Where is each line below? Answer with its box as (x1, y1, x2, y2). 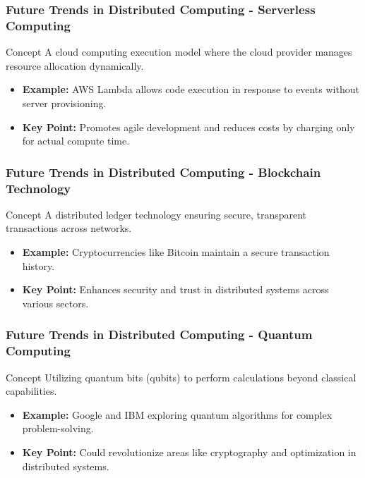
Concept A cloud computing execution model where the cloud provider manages (6, 44, 352, 59)
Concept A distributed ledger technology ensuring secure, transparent (6, 207, 307, 221)
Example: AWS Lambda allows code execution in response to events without (22, 82, 359, 97)
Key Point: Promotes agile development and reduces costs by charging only (22, 119, 355, 134)
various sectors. (22, 295, 89, 310)
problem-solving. (22, 421, 94, 436)
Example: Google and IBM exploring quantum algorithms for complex (22, 407, 333, 422)
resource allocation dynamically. (6, 58, 144, 73)
